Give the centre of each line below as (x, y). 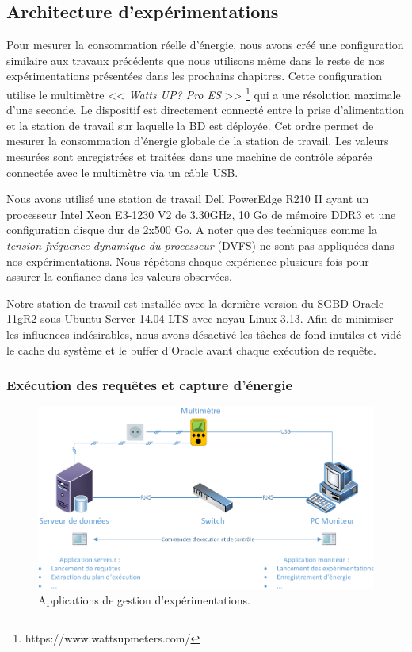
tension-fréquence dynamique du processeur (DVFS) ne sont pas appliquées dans (200, 245)
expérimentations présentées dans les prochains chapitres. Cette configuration (194, 76)
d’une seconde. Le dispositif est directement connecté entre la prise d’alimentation (205, 110)
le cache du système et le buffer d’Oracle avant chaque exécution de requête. (191, 349)
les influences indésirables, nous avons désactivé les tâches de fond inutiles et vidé (204, 334)
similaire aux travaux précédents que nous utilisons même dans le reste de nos (196, 60)
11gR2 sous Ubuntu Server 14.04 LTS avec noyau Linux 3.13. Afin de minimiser (200, 318)
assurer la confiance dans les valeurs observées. (119, 276)
